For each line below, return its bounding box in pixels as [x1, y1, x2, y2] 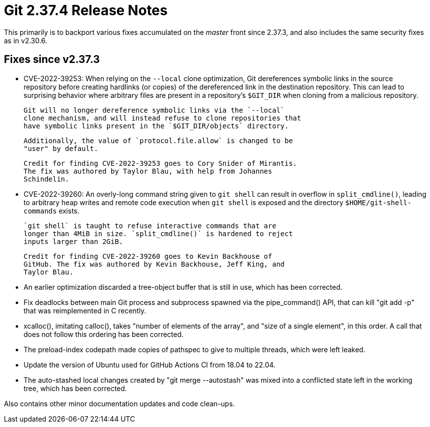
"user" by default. [24, 144, 98, 152]
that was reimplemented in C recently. [24, 306, 146, 315]
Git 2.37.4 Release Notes [4, 2, 168, 19]
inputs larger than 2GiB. [24, 237, 123, 245]
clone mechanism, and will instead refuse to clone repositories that [24, 114, 301, 122]
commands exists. [24, 206, 80, 215]
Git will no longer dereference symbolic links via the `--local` [24, 106, 285, 114]
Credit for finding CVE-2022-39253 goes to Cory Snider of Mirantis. [24, 159, 297, 167]
